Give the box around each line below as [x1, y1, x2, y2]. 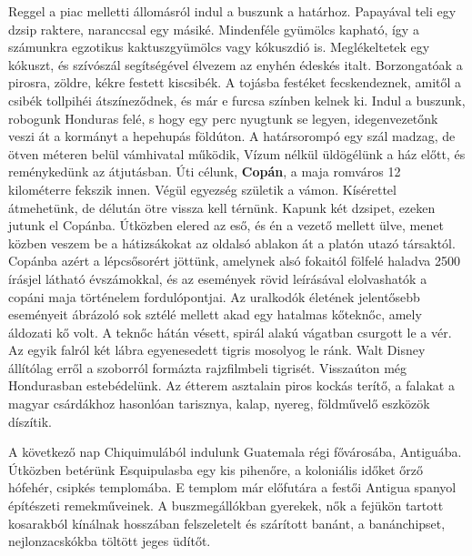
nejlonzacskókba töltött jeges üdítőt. [8, 531, 211, 551]
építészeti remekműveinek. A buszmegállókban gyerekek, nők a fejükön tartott [8, 496, 444, 515]
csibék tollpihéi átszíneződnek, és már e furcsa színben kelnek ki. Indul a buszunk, [8, 90, 466, 109]
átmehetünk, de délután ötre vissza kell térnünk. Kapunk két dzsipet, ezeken [8, 197, 436, 217]
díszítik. [8, 411, 52, 430]
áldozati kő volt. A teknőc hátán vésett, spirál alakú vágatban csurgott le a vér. [8, 322, 452, 341]
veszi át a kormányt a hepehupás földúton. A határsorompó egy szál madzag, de [8, 126, 456, 146]
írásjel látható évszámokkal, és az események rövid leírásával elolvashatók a [8, 268, 427, 288]
